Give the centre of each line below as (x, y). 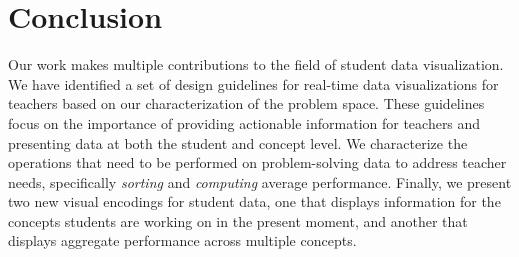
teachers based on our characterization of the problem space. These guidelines (246, 103)
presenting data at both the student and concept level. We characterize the (238, 142)
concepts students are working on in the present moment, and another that (238, 220)
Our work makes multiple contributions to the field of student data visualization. (256, 64)
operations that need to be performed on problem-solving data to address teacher (257, 162)
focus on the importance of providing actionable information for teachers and (244, 122)
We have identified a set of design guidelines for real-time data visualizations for (253, 83)
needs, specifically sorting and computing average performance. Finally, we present (260, 181)
